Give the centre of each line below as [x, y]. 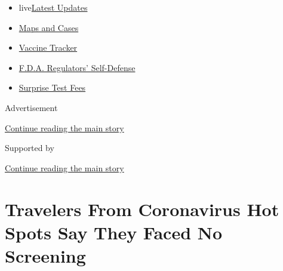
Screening [45, 255]
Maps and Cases [49, 27]
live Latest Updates [53, 7]
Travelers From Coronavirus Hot [142, 209]
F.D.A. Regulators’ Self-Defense [77, 67]
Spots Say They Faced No [114, 232]
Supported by [30, 148]
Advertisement [31, 107]
